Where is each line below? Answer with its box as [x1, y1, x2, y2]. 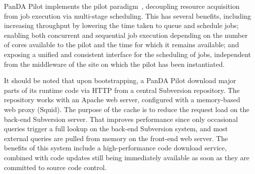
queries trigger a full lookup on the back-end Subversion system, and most [4, 123, 228, 134]
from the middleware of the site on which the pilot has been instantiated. [4, 58, 225, 69]
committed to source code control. [4, 162, 107, 172]
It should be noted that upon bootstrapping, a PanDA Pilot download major [4, 75, 236, 86]
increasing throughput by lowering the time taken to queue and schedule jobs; [4, 20, 239, 30]
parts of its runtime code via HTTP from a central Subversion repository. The [4, 85, 240, 95]
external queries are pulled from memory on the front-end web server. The [4, 133, 228, 143]
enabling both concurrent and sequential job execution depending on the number [4, 29, 248, 40]
